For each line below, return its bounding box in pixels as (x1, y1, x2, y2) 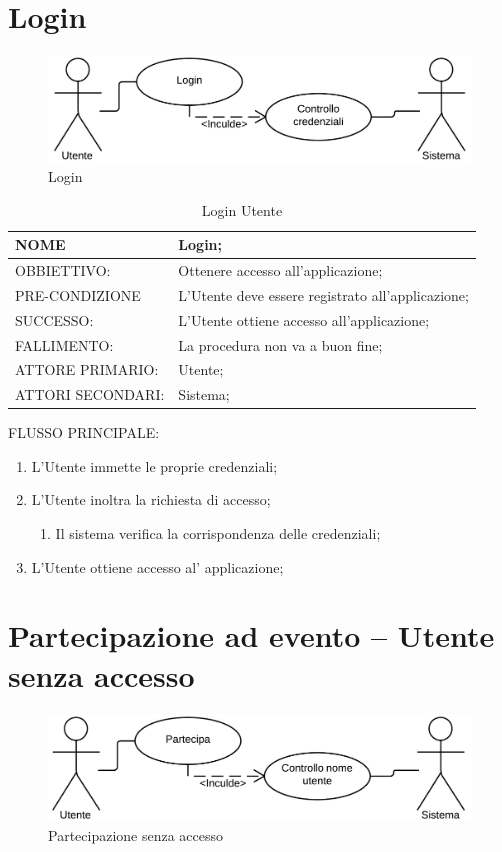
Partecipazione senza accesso (48, 825, 224, 846)
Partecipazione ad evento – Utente (8, 615, 495, 656)
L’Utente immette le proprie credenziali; (31, 455, 278, 476)
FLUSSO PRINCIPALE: (8, 422, 160, 443)
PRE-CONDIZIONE (15, 284, 141, 305)
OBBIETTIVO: (15, 259, 111, 280)
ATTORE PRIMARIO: (15, 359, 159, 380)
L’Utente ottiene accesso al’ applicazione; (31, 556, 284, 577)
